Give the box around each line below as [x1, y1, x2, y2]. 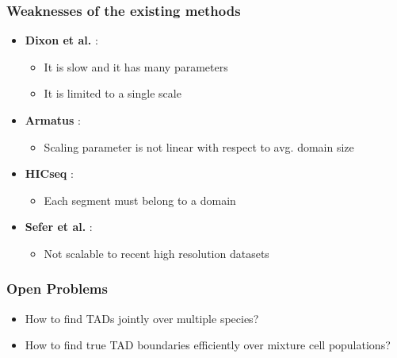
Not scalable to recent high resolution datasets [44, 244, 269, 261]
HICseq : [25, 165, 74, 182]
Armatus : [25, 112, 81, 128]
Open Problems [6, 279, 108, 298]
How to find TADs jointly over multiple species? [25, 310, 259, 326]
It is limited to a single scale [44, 85, 181, 102]
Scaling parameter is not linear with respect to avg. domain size [44, 138, 354, 155]
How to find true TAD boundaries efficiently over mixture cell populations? [25, 337, 391, 353]
